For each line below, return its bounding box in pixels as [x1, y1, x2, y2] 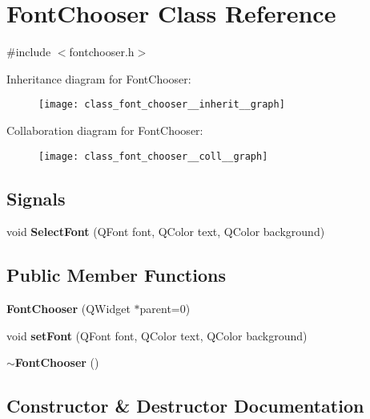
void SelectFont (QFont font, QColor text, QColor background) [6, 223, 325, 240]
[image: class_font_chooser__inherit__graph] [38, 99, 285, 111]
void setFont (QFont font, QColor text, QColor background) [6, 327, 308, 344]
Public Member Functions [6, 262, 226, 287]
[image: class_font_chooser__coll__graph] [38, 150, 268, 162]
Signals [6, 185, 66, 210]
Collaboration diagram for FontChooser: [6, 121, 203, 138]
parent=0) [139, 300, 191, 317]
